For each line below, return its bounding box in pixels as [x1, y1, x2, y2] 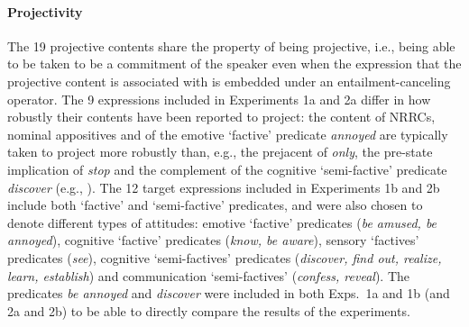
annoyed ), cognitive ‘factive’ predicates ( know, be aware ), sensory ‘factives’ [7, 231, 419, 250]
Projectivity [7, 2, 83, 21]
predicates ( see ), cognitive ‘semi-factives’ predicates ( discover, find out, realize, [7, 248, 442, 267]
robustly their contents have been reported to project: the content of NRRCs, [7, 107, 436, 126]
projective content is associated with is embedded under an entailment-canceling [7, 71, 451, 90]
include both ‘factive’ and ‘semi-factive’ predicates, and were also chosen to [7, 195, 423, 214]
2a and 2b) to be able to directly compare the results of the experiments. [7, 301, 410, 320]
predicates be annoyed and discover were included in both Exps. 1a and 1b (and [7, 284, 450, 303]
